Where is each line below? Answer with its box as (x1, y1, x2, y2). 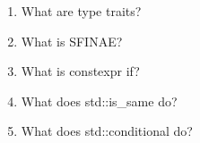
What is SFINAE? (21, 31, 123, 50)
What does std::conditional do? (21, 122, 193, 140)
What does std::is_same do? (21, 91, 178, 110)
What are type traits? (21, 2, 142, 20)
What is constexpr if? (21, 62, 140, 80)
